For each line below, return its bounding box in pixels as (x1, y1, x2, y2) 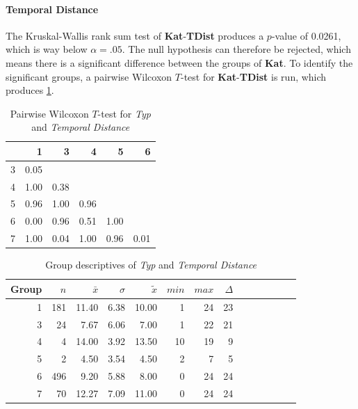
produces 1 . (6, 83, 54, 97)
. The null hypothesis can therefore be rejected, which (122, 42, 351, 56)
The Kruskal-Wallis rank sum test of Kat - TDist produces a (6, 28, 264, 42)
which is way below (6, 42, 88, 56)
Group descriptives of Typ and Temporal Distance (45, 257, 257, 272)
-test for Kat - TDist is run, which (180, 69, 327, 83)
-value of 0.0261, (271, 28, 341, 42)
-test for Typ (97, 106, 151, 120)
